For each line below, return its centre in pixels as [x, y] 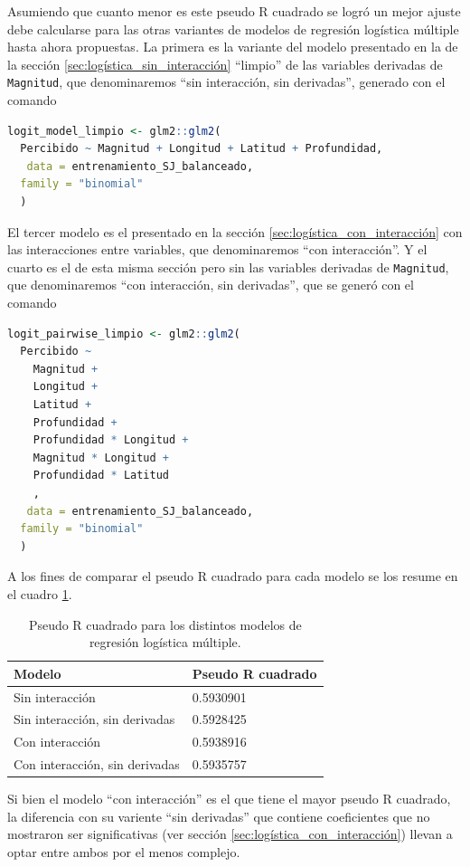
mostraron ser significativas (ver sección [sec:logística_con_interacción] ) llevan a [230, 834]
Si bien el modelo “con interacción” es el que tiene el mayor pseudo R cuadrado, [229, 799]
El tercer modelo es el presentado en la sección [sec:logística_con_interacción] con [235, 231]
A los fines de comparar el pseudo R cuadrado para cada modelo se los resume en [233, 576]
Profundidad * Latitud [101, 476]
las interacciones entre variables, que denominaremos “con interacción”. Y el [217, 249]
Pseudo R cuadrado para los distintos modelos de [165, 624]
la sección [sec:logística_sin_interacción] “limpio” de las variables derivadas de [225, 64]
